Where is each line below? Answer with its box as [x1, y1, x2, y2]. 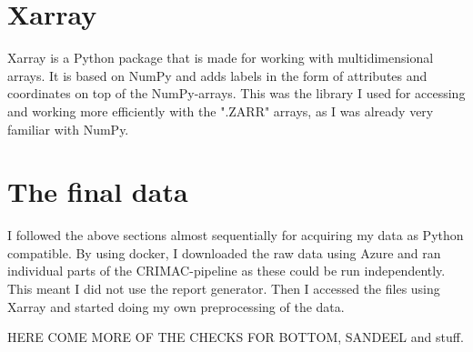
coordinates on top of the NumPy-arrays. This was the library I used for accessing [7, 84, 466, 103]
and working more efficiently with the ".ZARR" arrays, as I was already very [7, 101, 434, 120]
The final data [7, 173, 188, 210]
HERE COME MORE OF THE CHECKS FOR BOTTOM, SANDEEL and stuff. [7, 327, 464, 347]
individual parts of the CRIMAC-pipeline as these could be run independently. [7, 261, 446, 280]
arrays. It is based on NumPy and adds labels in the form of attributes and [7, 65, 428, 85]
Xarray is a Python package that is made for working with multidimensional [7, 48, 434, 67]
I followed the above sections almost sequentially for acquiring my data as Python [7, 226, 464, 245]
